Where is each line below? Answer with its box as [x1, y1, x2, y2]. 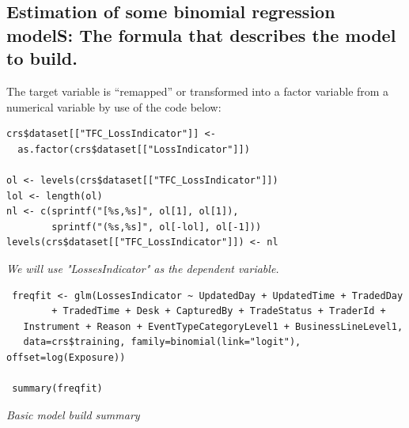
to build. [6, 46, 78, 70]
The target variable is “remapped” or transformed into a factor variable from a [6, 82, 389, 99]
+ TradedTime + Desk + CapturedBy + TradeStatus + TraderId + [51, 305, 386, 317]
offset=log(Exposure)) [6, 351, 126, 363]
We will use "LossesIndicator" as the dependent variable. [6, 259, 279, 276]
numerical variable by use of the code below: [6, 98, 222, 115]
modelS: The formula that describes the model [6, 22, 396, 47]
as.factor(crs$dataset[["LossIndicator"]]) [17, 143, 250, 155]
